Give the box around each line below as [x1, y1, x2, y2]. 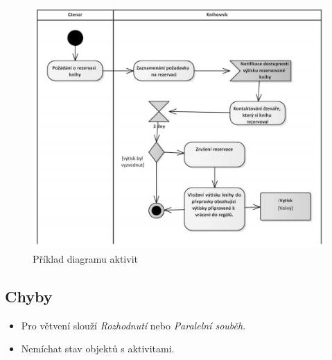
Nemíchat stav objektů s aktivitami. [21, 341, 175, 356]
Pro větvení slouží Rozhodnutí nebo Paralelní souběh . [21, 318, 246, 332]
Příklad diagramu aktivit [33, 251, 138, 265]
